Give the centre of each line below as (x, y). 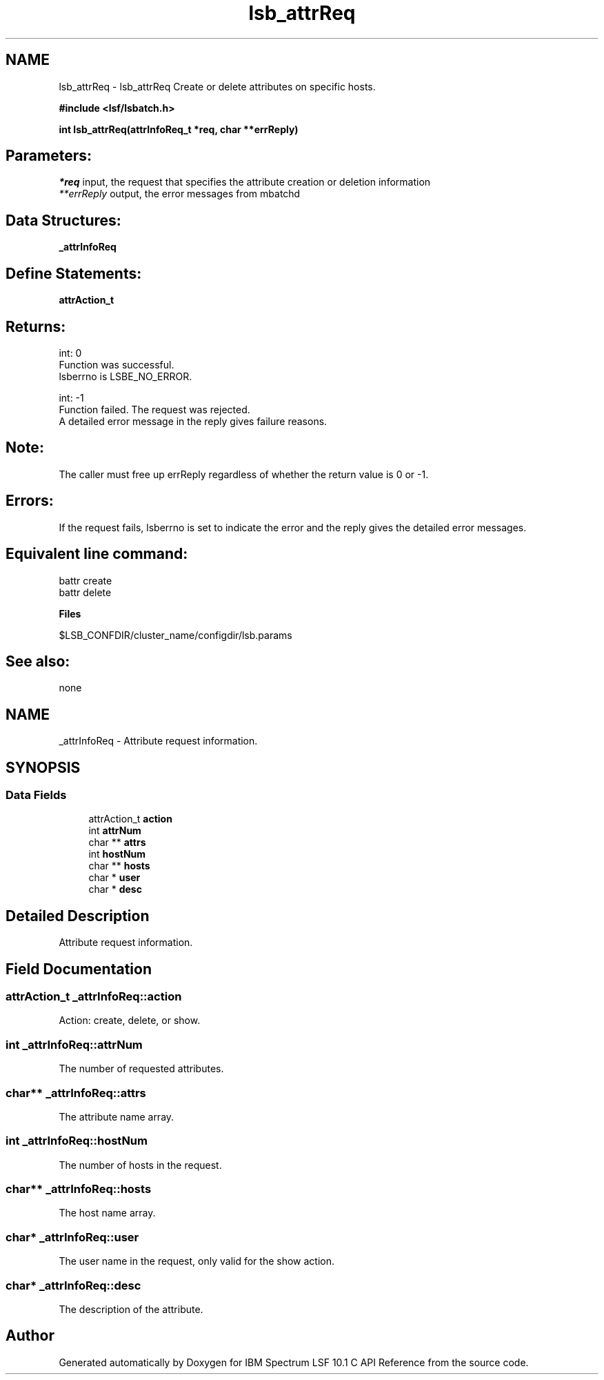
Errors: (30, 501)
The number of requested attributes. (141, 1069)
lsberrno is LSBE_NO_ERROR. (125, 376)
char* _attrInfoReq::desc (73, 1285)
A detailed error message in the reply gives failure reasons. (193, 421)
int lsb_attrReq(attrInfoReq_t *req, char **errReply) (179, 129)
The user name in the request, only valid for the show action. (197, 1261)
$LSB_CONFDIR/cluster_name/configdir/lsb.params (175, 635)
